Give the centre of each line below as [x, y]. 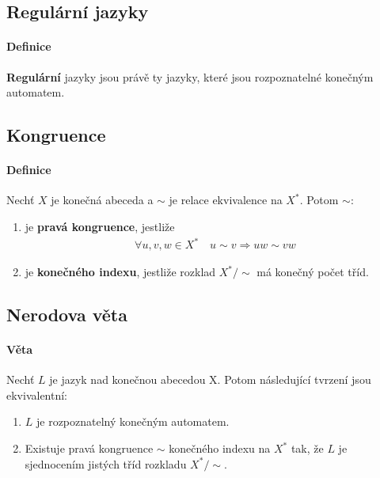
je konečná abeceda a [102, 200]
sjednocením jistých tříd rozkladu [106, 463]
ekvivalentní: [37, 395]
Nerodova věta [67, 315]
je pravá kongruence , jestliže [100, 226]
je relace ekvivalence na [226, 200]
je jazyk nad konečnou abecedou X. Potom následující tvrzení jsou [210, 379]
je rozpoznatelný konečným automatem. [133, 421]
